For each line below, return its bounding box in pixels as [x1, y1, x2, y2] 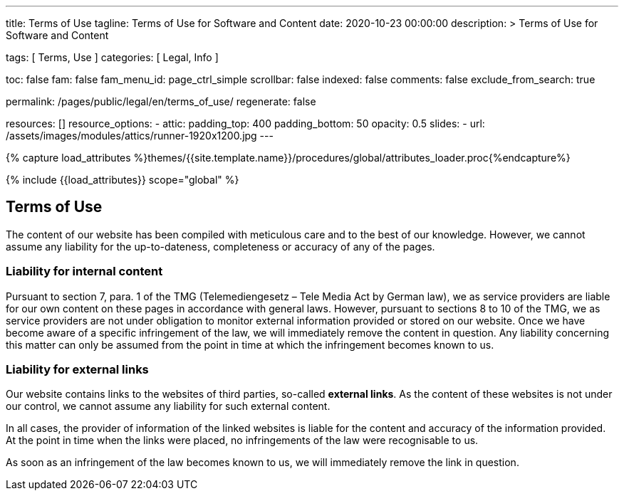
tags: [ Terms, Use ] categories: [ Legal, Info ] [6, 51, 219, 63]
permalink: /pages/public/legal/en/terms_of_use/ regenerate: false [6, 95, 316, 107]
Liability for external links [6, 362, 149, 376]
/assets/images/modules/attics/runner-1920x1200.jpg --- [6, 130, 274, 142]
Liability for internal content [6, 264, 163, 279]
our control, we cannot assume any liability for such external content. [6, 400, 331, 413]
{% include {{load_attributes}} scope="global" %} [6, 174, 239, 186]
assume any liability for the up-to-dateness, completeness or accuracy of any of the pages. [6, 240, 435, 253]
